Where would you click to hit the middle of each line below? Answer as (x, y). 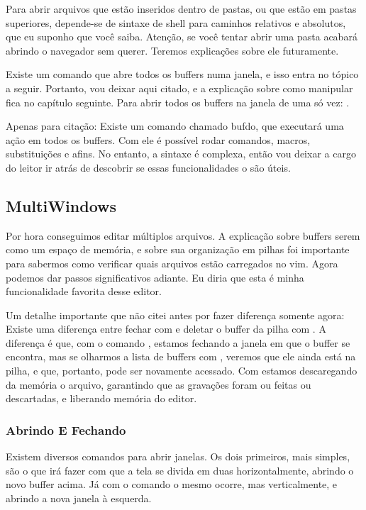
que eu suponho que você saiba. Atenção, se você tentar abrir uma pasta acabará (182, 37)
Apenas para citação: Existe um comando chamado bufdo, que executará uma (175, 126)
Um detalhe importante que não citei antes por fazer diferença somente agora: (175, 315)
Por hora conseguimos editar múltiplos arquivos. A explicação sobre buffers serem (183, 235)
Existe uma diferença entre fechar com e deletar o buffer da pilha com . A (166, 329)
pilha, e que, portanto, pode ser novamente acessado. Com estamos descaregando (182, 371)
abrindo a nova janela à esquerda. (79, 498)
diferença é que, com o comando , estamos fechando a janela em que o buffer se (178, 342)
